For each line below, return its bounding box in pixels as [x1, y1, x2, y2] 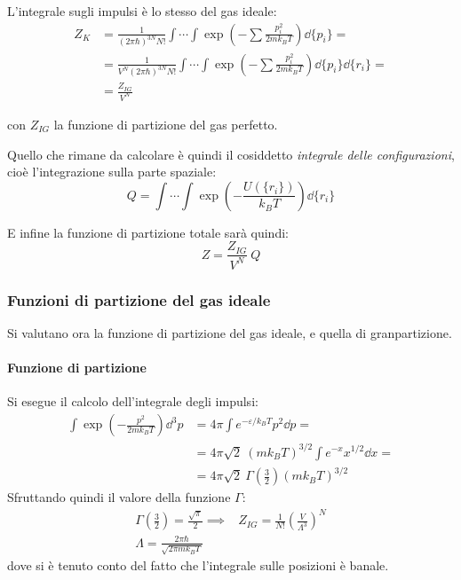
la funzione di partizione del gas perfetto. [53, 115, 278, 134]
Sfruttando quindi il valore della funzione [7, 488, 231, 506]
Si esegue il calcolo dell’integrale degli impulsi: [7, 392, 258, 411]
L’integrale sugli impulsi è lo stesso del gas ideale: [7, 2, 277, 20]
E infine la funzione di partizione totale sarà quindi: [7, 223, 289, 241]
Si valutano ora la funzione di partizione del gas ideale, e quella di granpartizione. [7, 324, 452, 342]
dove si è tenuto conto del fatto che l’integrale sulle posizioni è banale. [7, 556, 389, 575]
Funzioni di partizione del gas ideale [7, 288, 271, 310]
